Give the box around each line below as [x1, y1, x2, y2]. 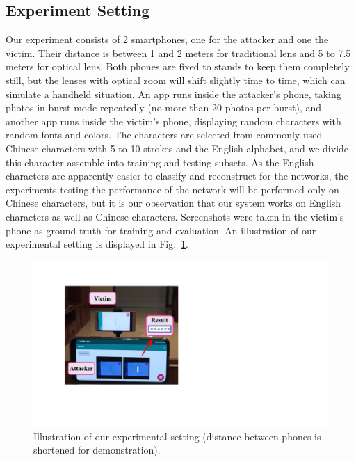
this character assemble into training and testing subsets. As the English [6, 154, 314, 169]
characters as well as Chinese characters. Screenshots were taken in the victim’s [6, 209, 344, 223]
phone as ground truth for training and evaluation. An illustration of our [6, 223, 316, 237]
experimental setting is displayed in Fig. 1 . [6, 237, 188, 251]
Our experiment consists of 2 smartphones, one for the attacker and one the [6, 32, 329, 47]
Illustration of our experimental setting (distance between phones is [33, 429, 321, 443]
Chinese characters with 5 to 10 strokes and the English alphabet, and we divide [6, 141, 349, 155]
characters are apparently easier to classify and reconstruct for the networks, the [6, 168, 348, 183]
